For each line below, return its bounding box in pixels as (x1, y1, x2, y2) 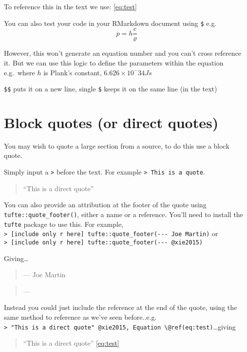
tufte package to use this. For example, (4, 219, 123, 229)
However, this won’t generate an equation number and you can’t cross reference (4, 48, 241, 58)
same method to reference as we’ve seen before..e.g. (4, 311, 157, 322)
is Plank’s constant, (43, 67, 102, 77)
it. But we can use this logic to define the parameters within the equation (4, 57, 224, 67)
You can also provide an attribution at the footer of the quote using (4, 199, 207, 210)
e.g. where (4, 67, 35, 77)
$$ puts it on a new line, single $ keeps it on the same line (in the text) (4, 84, 217, 94)
